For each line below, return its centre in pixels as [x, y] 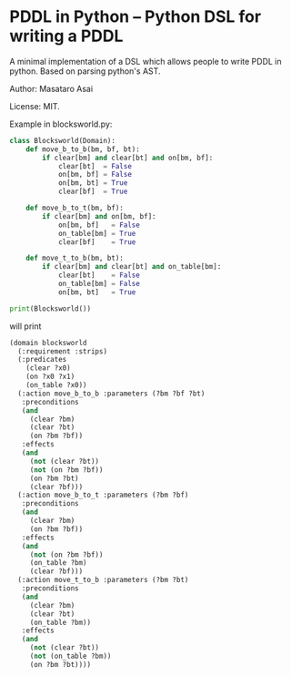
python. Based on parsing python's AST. [85, 71]
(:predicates [42, 360]
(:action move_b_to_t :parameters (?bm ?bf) [103, 495]
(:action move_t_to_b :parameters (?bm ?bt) [103, 580]
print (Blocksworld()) [50, 308]
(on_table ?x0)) [57, 385]
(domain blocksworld [49, 343]
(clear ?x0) [48, 368]
